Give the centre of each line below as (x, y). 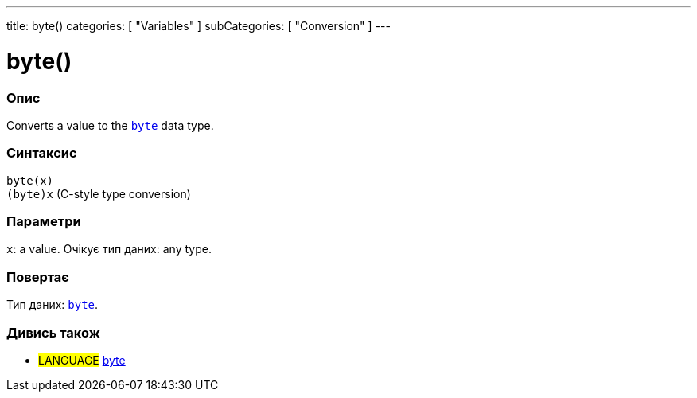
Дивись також (53, 332)
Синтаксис (42, 153)
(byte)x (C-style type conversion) (99, 193)
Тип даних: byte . (53, 305)
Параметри (44, 221)
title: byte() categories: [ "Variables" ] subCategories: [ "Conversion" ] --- (199, 26)
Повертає (38, 277)
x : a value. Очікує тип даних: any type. (109, 249)
